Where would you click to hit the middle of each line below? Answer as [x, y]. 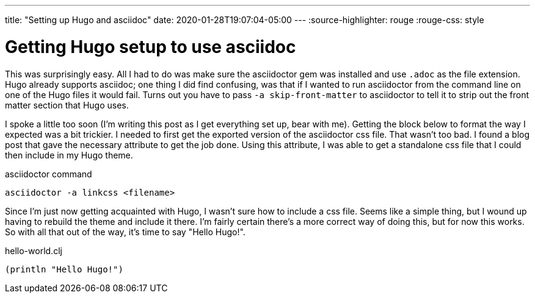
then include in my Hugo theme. [69, 155]
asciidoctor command [49, 174]
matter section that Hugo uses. [67, 105]
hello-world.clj [34, 250]
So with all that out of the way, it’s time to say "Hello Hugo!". [125, 232]
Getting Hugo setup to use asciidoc [151, 47]
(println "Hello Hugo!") [64, 269]
